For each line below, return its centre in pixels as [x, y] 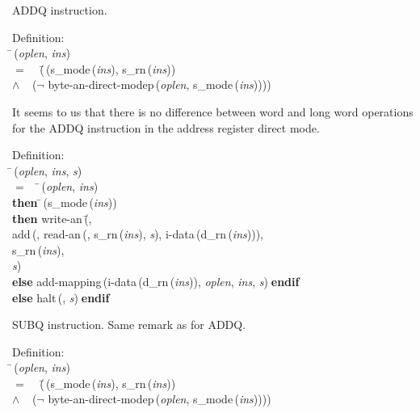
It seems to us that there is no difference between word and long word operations [213, 111]
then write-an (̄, [52, 218]
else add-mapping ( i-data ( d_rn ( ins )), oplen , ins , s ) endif [156, 281]
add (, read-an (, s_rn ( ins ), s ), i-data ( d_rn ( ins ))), [138, 234]
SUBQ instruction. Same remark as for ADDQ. [129, 324]
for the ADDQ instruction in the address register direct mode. [166, 127]
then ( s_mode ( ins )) [65, 202]
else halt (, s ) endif [61, 297]
